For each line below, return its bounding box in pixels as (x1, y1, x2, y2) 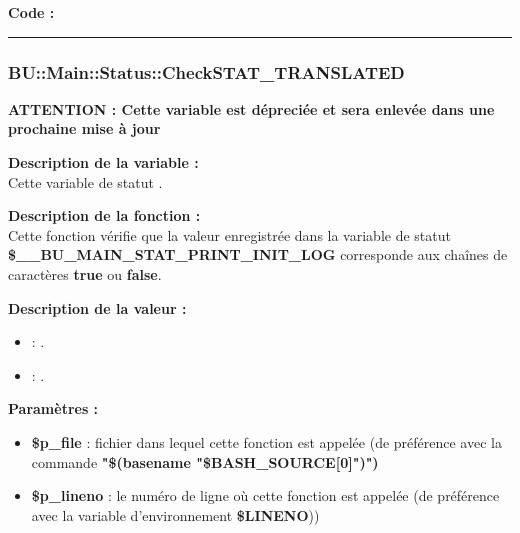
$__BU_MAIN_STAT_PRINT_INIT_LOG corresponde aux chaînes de (8, 244, 508, 265)
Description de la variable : (8, 152, 199, 172)
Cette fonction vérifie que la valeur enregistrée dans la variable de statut (8, 224, 451, 245)
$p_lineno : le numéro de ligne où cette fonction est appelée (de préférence (31, 485, 500, 506)
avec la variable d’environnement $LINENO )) (31, 504, 320, 525)
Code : (8, 2, 55, 22)
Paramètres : (8, 398, 99, 419)
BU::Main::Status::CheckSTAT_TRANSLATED (8, 59, 405, 84)
